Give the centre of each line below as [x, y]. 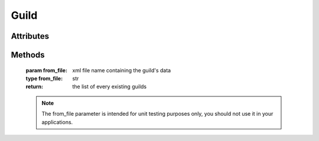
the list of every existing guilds [110, 87]
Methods [28, 55]
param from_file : [47, 70]
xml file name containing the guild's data [122, 70]
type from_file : [44, 78]
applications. [57, 122]
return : [35, 87]
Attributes [30, 36]
